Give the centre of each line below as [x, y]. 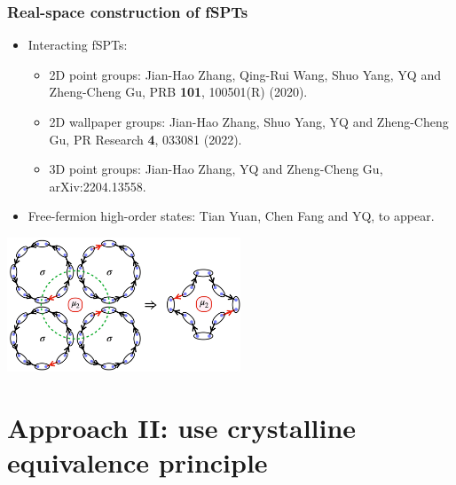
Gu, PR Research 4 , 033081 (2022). [145, 139]
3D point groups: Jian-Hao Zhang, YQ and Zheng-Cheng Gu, [216, 169]
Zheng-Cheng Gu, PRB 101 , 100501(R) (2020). [178, 92]
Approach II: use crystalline [182, 427]
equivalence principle [138, 462]
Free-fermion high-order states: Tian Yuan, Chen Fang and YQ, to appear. [231, 216]
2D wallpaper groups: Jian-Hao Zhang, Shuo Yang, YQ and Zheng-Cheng [249, 121]
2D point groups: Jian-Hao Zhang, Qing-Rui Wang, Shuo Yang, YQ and [245, 74]
